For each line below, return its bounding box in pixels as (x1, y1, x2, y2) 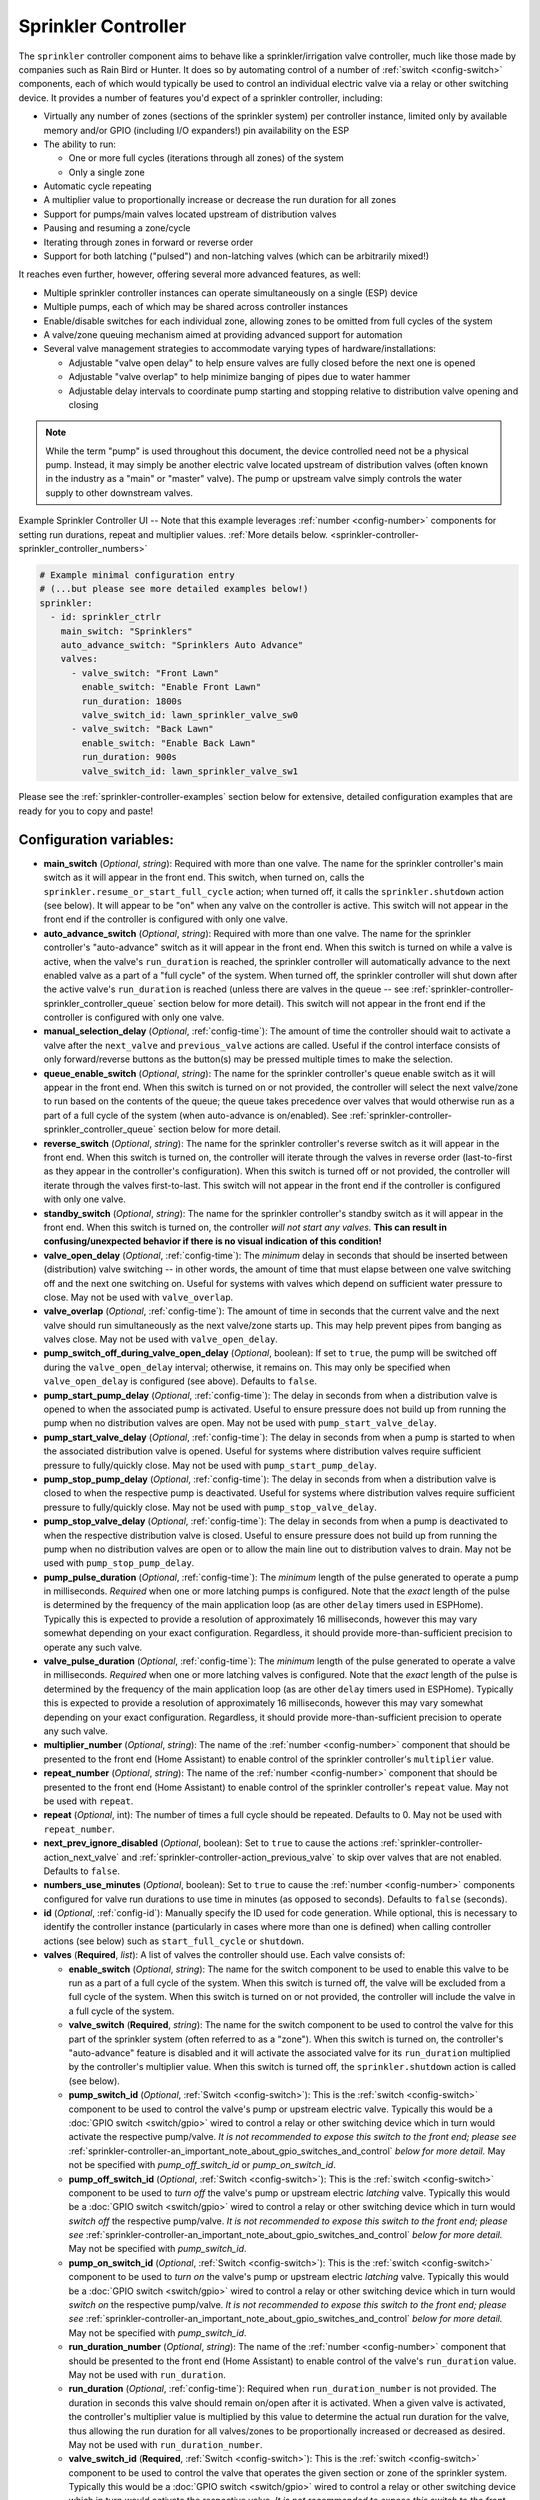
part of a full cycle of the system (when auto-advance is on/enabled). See (43, 1109, 348, 1121)
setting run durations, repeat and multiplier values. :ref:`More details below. (18, 528, 329, 540)
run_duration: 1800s (81, 695, 183, 707)
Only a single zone (68, 166, 145, 178)
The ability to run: (43, 138, 117, 150)
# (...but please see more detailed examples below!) (39, 583, 309, 595)
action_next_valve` (43, 1851, 120, 1863)
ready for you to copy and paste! (18, 805, 154, 817)
